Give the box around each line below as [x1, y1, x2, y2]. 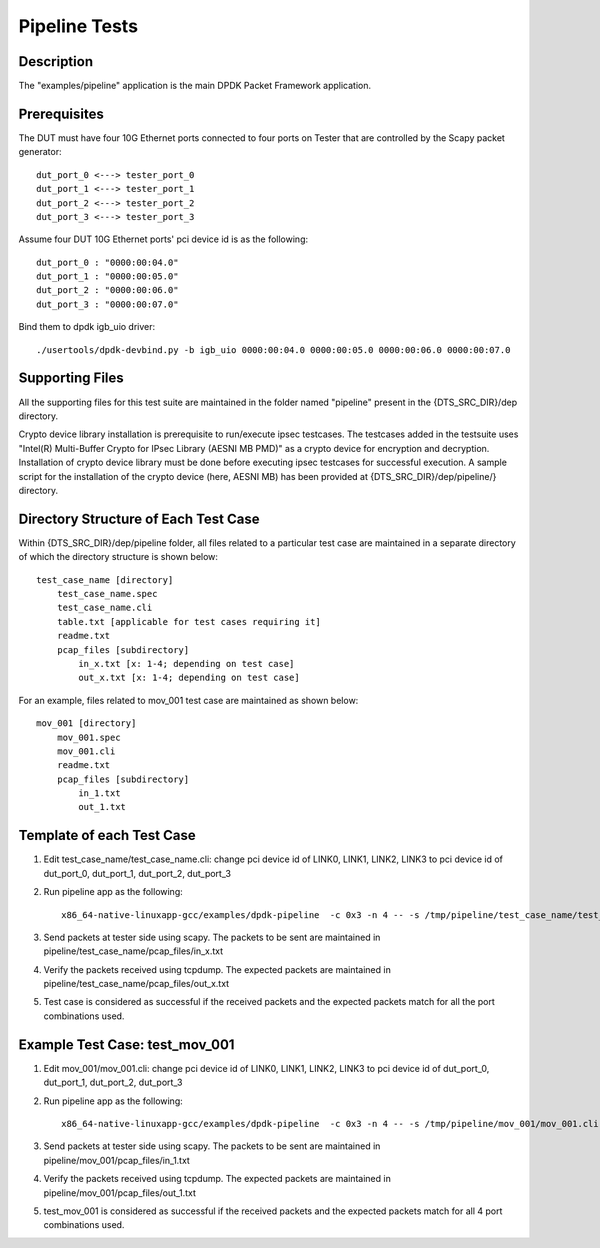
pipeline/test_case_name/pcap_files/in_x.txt [43, 945, 224, 957]
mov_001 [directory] [36, 718, 137, 729]
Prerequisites [18, 105, 104, 122]
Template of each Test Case [18, 827, 196, 844]
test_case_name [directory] [36, 574, 174, 585]
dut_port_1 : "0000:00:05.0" [36, 271, 179, 282]
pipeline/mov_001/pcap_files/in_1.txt [43, 1154, 190, 1166]
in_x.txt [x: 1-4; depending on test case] [78, 658, 295, 669]
